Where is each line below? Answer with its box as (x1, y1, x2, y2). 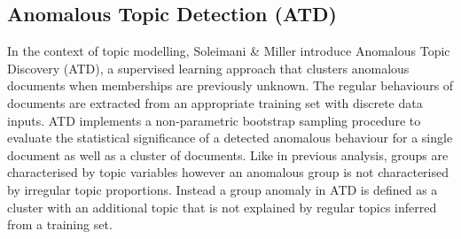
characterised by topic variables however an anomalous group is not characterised (7, 163, 449, 181)
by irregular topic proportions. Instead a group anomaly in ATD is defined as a (7, 180, 438, 198)
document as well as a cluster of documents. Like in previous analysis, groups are (7, 145, 449, 164)
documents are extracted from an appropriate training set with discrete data (7, 93, 423, 112)
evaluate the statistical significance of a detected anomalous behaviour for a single (7, 128, 453, 147)
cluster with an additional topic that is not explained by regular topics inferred (7, 197, 437, 216)
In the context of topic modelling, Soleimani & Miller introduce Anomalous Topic (7, 42, 450, 60)
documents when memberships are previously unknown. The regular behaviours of (7, 76, 454, 95)
